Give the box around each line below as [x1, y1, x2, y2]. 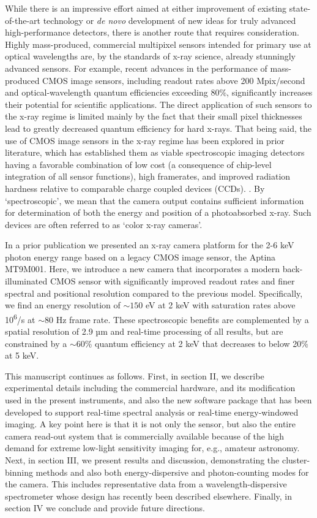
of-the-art [5, 13, 40, 26]
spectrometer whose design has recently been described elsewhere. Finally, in [5, 489, 293, 502]
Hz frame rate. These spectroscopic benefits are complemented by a [56, 313, 309, 326]
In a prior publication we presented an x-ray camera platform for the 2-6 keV [5, 238, 294, 251]
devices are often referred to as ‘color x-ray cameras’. [5, 218, 203, 230]
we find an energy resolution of [5, 299, 121, 311]
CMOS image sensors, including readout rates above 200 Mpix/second [42, 74, 305, 86]
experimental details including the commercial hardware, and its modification [5, 381, 296, 394]
